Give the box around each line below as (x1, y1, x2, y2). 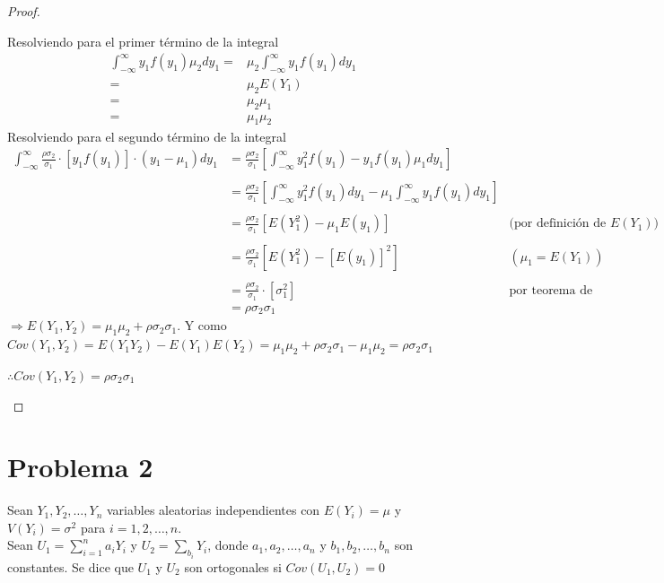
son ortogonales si (184, 557, 282, 576)
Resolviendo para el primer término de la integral (7, 31, 279, 50)
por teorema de (509, 283, 593, 297)
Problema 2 (7, 448, 153, 485)
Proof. (7, 2, 40, 20)
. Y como (177, 316, 227, 335)
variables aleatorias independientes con (107, 500, 320, 519)
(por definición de (509, 217, 607, 231)
